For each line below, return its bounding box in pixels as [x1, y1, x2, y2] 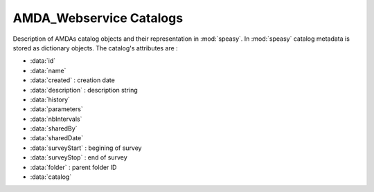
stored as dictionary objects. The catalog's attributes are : [12, 44, 178, 52]
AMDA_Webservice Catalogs [12, 10, 184, 26]
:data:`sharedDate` [30, 134, 83, 142]
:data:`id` [30, 57, 56, 65]
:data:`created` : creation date [30, 76, 116, 84]
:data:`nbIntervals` [30, 115, 82, 123]
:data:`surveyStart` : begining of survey [30, 144, 142, 152]
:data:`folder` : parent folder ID [30, 163, 117, 171]
